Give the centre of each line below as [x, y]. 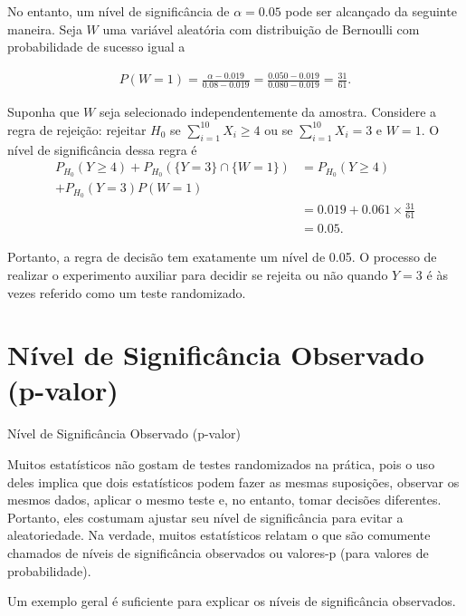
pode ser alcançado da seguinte [371, 11]
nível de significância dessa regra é [102, 149]
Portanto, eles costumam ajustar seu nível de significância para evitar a [205, 517]
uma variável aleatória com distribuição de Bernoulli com [261, 29]
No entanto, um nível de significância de [119, 11]
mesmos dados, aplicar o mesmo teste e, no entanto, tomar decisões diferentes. [224, 500]
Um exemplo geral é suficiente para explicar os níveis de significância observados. [232, 601]
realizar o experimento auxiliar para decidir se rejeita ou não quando [198, 274]
